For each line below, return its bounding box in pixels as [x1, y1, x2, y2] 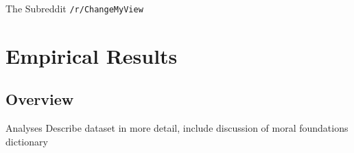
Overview [5, 89, 74, 110]
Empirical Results [5, 41, 178, 69]
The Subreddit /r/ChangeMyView [5, 1, 143, 15]
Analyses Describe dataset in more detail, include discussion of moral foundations [5, 121, 349, 135]
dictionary [5, 134, 48, 148]
